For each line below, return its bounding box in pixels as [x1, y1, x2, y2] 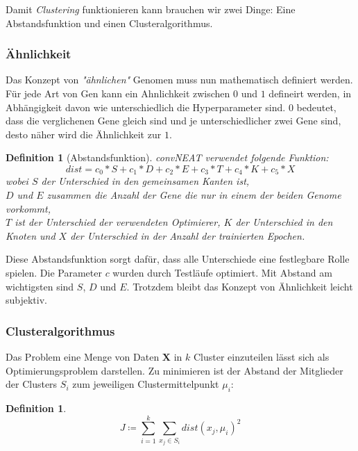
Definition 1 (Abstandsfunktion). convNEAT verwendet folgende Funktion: [6, 150, 329, 165]
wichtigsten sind [6, 279, 74, 293]
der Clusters [6, 377, 58, 391]
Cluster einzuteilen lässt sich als [193, 349, 330, 363]
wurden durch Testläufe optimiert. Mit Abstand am [112, 265, 332, 279]
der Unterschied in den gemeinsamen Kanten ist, [41, 174, 250, 188]
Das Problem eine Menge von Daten [6, 349, 160, 363]
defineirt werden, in [268, 86, 352, 100]
